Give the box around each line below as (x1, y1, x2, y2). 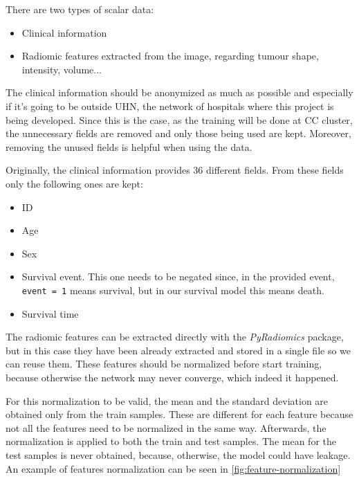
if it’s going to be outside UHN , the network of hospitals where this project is (6, 98, 334, 113)
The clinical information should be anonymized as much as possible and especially (6, 85, 353, 100)
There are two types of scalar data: (6, 2, 154, 16)
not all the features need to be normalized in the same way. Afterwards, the (6, 420, 326, 435)
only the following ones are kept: (6, 176, 143, 190)
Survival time (21, 306, 79, 320)
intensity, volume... (21, 62, 102, 76)
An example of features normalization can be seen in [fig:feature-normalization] (6, 461, 341, 475)
